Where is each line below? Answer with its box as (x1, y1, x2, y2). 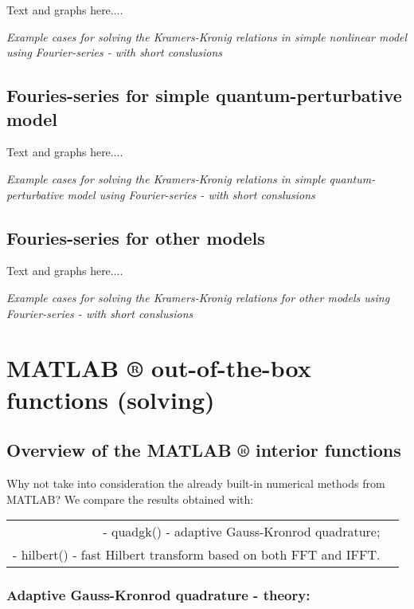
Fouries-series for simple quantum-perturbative (6, 83, 402, 108)
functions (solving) (6, 383, 215, 415)
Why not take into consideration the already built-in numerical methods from (6, 474, 385, 491)
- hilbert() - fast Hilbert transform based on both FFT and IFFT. (13, 545, 381, 564)
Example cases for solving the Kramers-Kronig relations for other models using (6, 289, 390, 305)
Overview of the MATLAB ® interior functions (6, 438, 401, 462)
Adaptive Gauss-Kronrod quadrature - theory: (6, 585, 310, 605)
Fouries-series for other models (6, 225, 265, 249)
